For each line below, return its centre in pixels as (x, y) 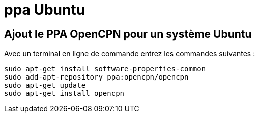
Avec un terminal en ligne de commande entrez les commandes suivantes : (130, 54)
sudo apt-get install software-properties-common (105, 69)
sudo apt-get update (45, 85)
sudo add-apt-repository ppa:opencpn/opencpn (96, 77)
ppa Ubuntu (45, 10)
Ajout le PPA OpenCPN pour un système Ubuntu (128, 34)
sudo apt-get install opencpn (64, 93)
